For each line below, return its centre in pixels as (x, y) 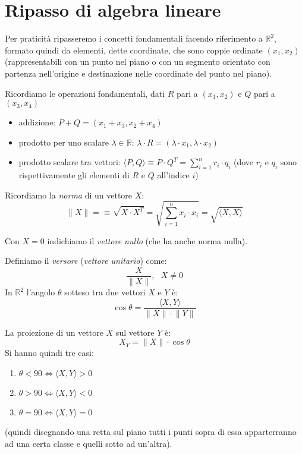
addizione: (37, 122)
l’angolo (41, 292)
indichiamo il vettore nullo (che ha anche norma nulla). (147, 240)
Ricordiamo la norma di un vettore (69, 195)
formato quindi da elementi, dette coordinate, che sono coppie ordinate (134, 50)
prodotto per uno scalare (64, 142)
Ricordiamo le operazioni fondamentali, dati (85, 93)
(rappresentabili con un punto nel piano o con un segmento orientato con (138, 62)
